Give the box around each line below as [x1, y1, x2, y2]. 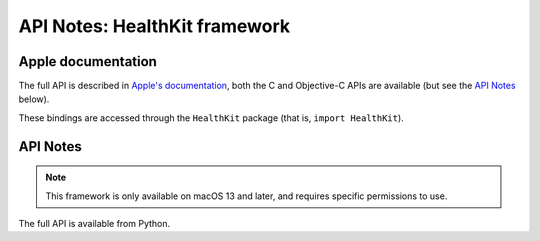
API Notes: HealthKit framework [18, 15, 291, 37]
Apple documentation [18, 53, 157, 70]
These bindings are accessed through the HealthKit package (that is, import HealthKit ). [18, 111, 404, 124]
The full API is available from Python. [18, 218, 171, 230]
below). [18, 93, 50, 105]
